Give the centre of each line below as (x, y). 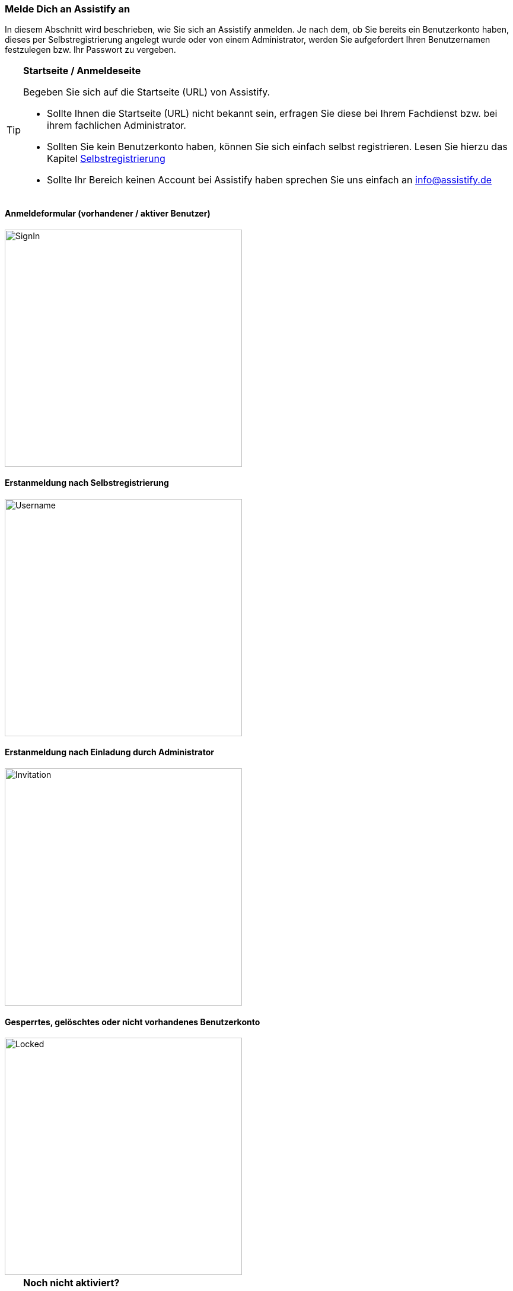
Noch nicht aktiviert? (71, 1283)
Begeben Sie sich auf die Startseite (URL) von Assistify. (147, 92)
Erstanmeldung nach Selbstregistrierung (87, 483)
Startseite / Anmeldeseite (82, 71)
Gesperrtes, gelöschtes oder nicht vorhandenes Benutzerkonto (133, 1022)
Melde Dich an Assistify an (68, 9)
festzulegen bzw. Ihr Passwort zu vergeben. (90, 50)
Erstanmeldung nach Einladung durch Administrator (109, 752)
